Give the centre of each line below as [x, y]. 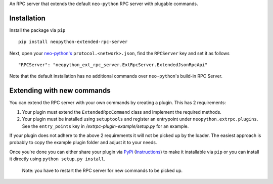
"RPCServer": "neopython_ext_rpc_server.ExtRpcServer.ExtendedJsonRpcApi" [113, 65]
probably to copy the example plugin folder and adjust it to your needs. [83, 143]
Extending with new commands [60, 91]
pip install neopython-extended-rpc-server [73, 42]
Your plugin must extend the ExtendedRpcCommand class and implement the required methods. [122, 112]
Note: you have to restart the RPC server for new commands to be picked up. [102, 170]
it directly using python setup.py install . [57, 159]
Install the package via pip [37, 30]
